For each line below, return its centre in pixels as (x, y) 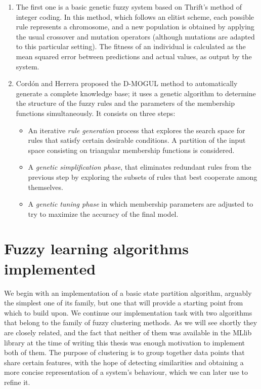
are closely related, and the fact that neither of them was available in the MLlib (128, 332)
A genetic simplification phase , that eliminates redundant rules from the (140, 167)
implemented (50, 268)
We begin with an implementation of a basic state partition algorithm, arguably (128, 293)
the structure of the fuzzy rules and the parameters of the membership (125, 103)
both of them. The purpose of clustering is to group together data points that (124, 352)
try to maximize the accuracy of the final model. (103, 213)
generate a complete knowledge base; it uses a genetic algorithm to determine (136, 93)
